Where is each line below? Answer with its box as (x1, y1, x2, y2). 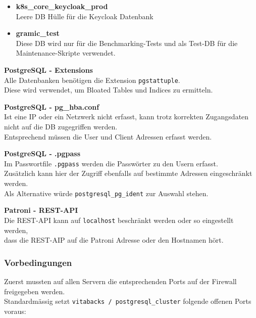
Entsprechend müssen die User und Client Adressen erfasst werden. (4, 131, 212, 142)
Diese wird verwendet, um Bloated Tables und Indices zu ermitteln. (4, 84, 213, 95)
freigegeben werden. (4, 286, 65, 296)
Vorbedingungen (4, 256, 72, 268)
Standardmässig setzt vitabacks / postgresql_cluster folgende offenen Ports (4, 296, 251, 306)
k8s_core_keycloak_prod (16, 1, 108, 11)
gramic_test (16, 28, 60, 38)
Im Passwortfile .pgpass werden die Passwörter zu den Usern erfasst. (4, 158, 218, 168)
